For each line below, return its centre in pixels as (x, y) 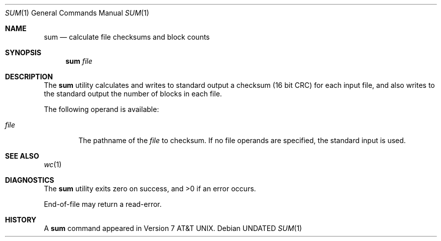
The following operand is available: (101, 109)
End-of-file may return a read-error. (103, 204)
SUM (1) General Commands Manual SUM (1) (77, 13)
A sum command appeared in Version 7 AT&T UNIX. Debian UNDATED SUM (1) (173, 228)
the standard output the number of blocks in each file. (133, 94)
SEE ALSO (22, 156)
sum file (79, 61)
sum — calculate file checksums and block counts (127, 37)
